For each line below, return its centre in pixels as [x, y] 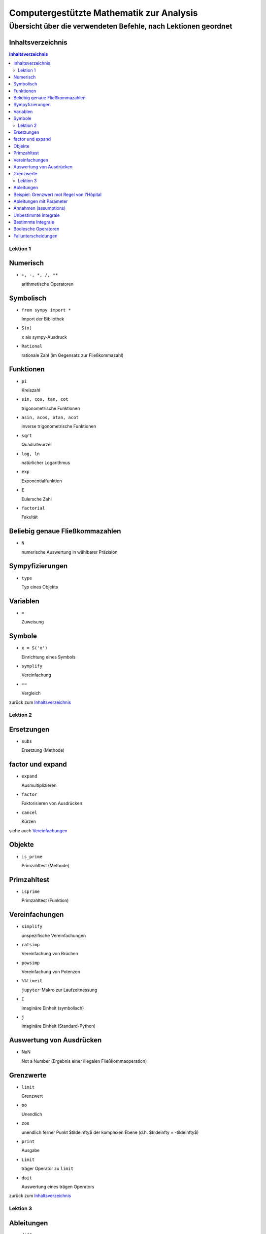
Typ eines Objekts [40, 587]
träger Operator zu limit [48, 1169]
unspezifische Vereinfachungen [54, 935]
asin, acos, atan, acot [50, 418]
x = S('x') [34, 648]
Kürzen [29, 821]
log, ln [31, 454]
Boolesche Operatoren [36, 229]
